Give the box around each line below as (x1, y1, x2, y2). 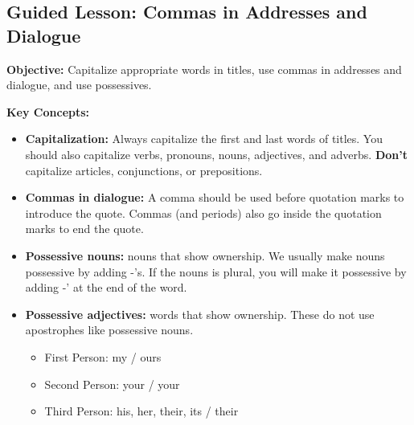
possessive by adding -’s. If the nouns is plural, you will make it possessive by (25, 263, 407, 280)
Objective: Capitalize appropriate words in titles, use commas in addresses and (6, 60, 402, 77)
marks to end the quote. (25, 220, 144, 237)
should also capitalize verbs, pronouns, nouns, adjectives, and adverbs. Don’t (25, 145, 408, 162)
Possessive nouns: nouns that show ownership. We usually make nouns (25, 247, 385, 264)
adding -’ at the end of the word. (25, 279, 187, 296)
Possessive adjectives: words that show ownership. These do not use (25, 305, 375, 322)
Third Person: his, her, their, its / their (44, 403, 239, 419)
